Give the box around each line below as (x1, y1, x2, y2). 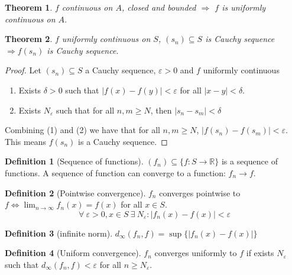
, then (150, 103, 172, 116)
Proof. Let (5, 64, 41, 76)
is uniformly (222, 1, 266, 13)
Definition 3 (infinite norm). (5, 227, 113, 239)
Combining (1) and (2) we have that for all (5, 124, 160, 136)
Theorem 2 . (5, 33, 53, 45)
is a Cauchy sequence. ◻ (78, 135, 168, 147)
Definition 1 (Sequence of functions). (5, 155, 144, 167)
